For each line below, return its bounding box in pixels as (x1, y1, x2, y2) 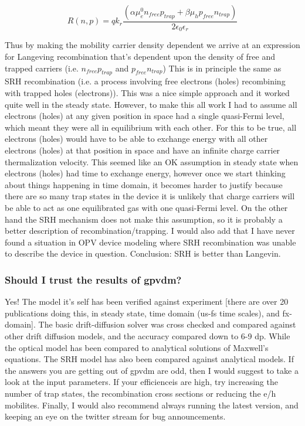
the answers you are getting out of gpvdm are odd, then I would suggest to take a (5, 364, 299, 376)
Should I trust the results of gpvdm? (5, 272, 182, 287)
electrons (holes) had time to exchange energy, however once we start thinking (5, 167, 286, 179)
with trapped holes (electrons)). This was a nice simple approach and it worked (5, 87, 290, 99)
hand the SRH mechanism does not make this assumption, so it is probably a (5, 213, 283, 225)
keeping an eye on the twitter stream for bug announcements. (5, 410, 226, 422)
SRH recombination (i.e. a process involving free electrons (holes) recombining (5, 75, 286, 87)
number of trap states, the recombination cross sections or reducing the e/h (5, 387, 276, 399)
